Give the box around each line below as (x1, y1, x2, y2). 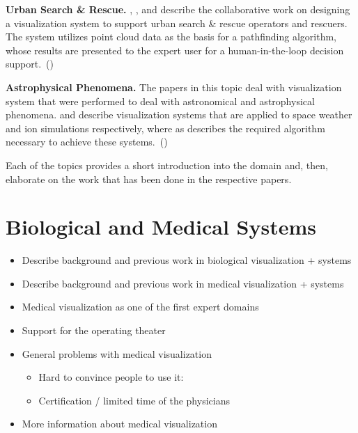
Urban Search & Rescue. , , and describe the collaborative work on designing (6, 2, 350, 16)
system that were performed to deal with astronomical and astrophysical (6, 93, 315, 108)
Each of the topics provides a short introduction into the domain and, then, (6, 157, 328, 172)
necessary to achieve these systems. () (6, 134, 168, 149)
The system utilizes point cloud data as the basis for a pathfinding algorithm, (6, 29, 337, 44)
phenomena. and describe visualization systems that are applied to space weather (6, 107, 352, 122)
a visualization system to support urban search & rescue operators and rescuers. (6, 15, 348, 30)
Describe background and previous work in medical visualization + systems (22, 276, 344, 290)
